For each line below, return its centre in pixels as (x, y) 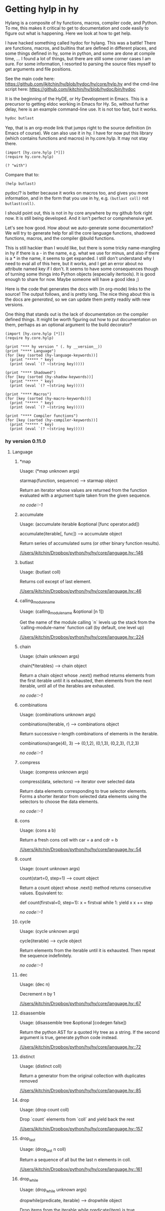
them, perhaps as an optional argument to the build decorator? (68, 324)
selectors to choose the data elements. (59, 802)
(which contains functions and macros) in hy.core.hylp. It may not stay (76, 138)
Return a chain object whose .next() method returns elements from (87, 675)
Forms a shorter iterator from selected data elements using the (83, 796)
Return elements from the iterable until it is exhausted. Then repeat (87, 950)
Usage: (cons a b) (38, 830)
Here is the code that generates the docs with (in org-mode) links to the (78, 289)
